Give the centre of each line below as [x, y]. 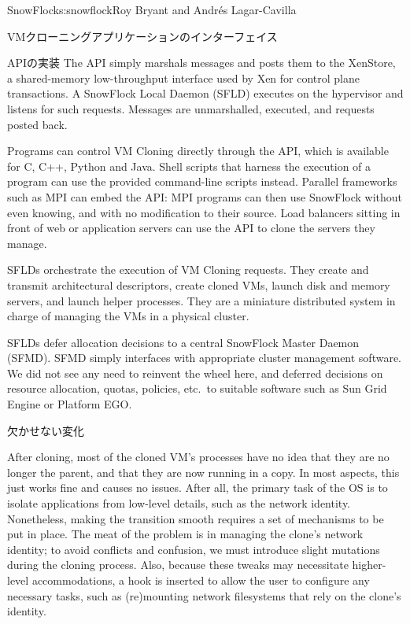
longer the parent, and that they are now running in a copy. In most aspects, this [203, 472]
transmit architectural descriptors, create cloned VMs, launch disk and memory [199, 284]
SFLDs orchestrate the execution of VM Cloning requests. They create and [188, 270]
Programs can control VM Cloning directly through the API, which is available [198, 151]
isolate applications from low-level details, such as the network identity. [179, 503]
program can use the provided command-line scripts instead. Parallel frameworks [202, 181]
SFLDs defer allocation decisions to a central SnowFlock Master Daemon [183, 342]
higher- [369, 565]
